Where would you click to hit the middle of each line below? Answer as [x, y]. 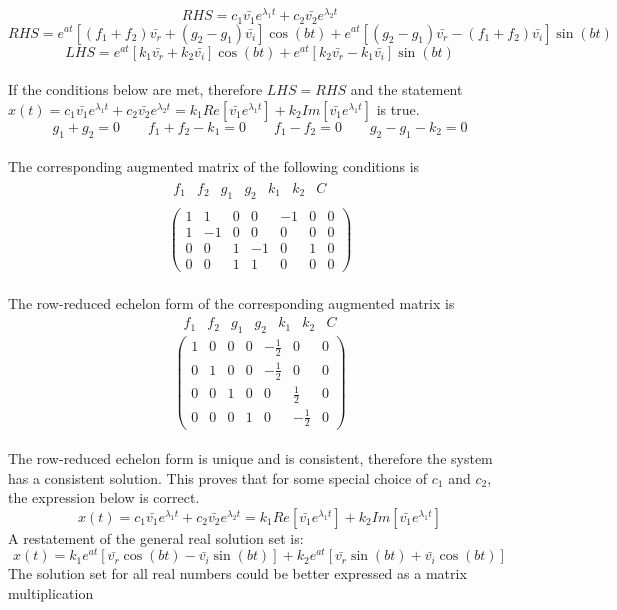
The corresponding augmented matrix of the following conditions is [214, 166]
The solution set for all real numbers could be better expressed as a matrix [237, 573]
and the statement [406, 89]
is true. [398, 108]
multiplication [51, 593]
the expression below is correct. [104, 497]
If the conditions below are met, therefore [135, 89]
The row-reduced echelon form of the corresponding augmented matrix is [231, 303]
